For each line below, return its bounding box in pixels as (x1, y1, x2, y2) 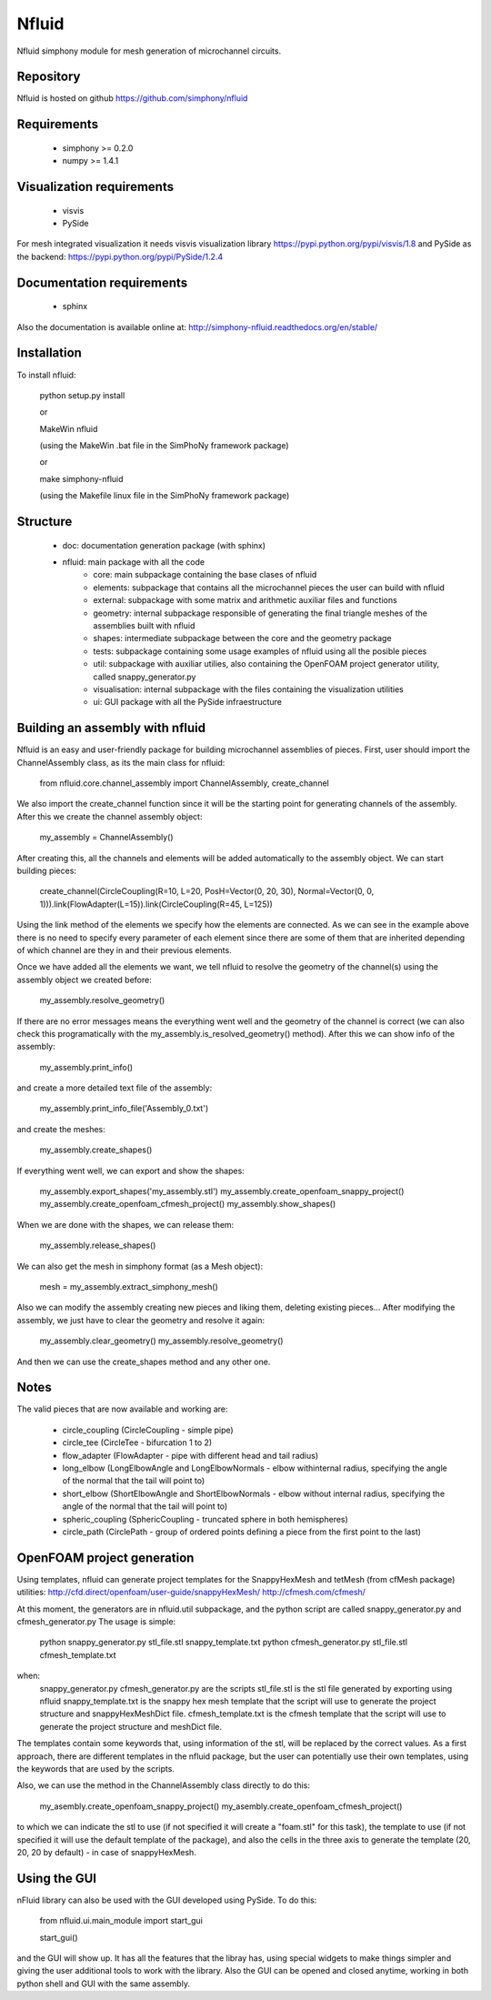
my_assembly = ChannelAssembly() (39, 832, 174, 843)
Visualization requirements (16, 179, 175, 195)
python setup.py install (39, 389, 125, 400)
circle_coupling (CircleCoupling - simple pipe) (62, 1424, 234, 1435)
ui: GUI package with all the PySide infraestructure (93, 697, 282, 708)
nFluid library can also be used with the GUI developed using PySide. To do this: (16, 1894, 317, 1905)
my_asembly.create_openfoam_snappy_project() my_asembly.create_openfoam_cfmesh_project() (39, 1801, 403, 1812)
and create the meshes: (16, 1123, 106, 1134)
